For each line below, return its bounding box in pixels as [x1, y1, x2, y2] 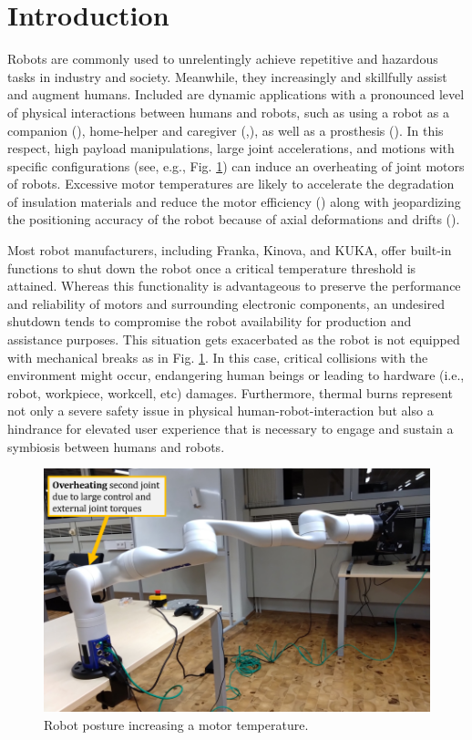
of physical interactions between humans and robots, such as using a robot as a [7, 102, 449, 121]
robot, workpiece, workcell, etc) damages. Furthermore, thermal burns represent [7, 383, 453, 402]
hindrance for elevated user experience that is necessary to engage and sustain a [7, 419, 454, 437]
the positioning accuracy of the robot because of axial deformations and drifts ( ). [7, 210, 460, 229]
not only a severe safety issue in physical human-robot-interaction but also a [7, 401, 434, 420]
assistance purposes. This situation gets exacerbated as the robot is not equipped [7, 330, 460, 349]
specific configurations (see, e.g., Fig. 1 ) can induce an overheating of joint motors [7, 156, 465, 175]
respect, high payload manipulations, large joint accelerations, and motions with [7, 139, 455, 158]
